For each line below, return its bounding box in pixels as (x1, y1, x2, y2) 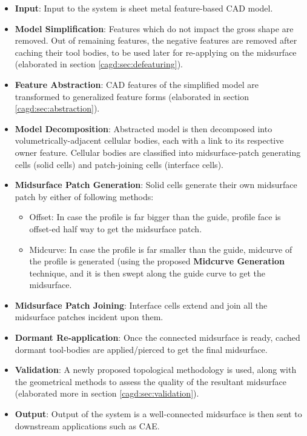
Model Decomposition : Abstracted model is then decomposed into (15, 122, 272, 135)
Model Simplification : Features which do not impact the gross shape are (15, 22, 294, 35)
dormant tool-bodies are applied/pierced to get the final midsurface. (15, 343, 268, 355)
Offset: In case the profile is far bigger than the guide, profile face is (29, 210, 281, 223)
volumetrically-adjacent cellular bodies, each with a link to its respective (15, 134, 284, 147)
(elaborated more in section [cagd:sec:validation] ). (15, 387, 199, 400)
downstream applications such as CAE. (15, 419, 160, 432)
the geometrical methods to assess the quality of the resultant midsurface (15, 375, 287, 387)
